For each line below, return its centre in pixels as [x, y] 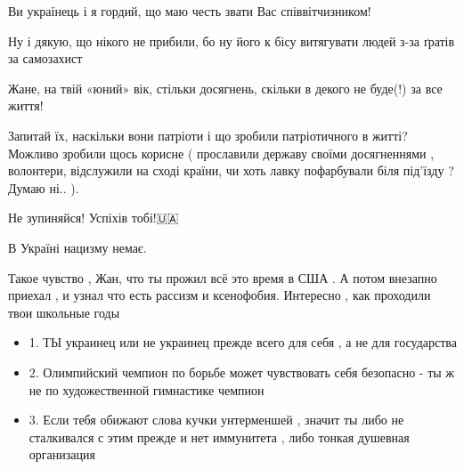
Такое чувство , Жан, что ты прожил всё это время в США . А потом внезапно [223, 277]
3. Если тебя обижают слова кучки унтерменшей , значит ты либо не [216, 420]
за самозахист [45, 58]
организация [62, 454]
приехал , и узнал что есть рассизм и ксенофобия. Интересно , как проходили [220, 295]
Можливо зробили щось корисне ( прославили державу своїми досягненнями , [221, 153]
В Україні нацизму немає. [77, 247]
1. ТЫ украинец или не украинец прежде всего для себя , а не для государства [243, 342]
